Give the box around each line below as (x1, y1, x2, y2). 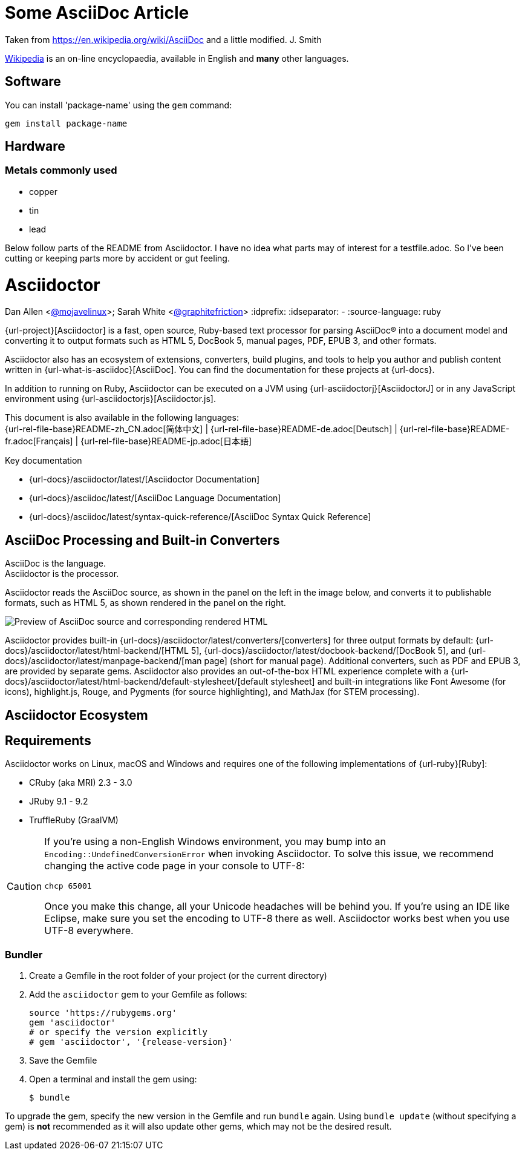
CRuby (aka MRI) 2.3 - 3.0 (29, 777, 132, 788)
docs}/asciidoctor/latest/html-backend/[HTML (5, 645, 189, 656)
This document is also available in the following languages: (5, 412, 239, 423)
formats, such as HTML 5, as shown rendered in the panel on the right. (5, 597, 286, 608)
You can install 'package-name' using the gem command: (5, 99, 232, 110)
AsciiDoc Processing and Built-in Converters (5, 532, 280, 548)
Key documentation (5, 455, 82, 466)
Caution (7, 880, 42, 892)
